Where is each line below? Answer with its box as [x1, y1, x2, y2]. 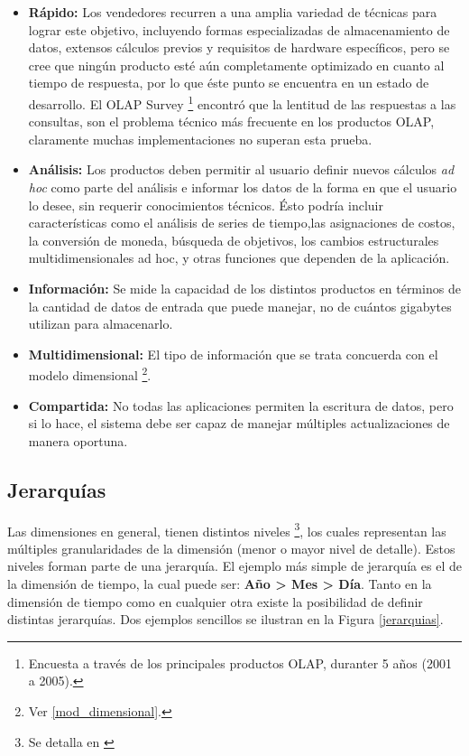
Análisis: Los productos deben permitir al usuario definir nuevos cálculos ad [28, 160, 455, 179]
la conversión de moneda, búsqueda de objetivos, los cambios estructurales [28, 230, 439, 249]
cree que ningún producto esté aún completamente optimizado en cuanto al [28, 55, 445, 74]
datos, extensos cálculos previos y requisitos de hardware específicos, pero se [28, 38, 450, 57]
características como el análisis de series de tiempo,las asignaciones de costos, [28, 213, 455, 232]
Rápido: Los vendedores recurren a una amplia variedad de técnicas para [28, 3, 437, 21]
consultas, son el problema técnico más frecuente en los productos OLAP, [28, 112, 435, 131]
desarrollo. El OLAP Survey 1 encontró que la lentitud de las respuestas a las [28, 91, 456, 113]
